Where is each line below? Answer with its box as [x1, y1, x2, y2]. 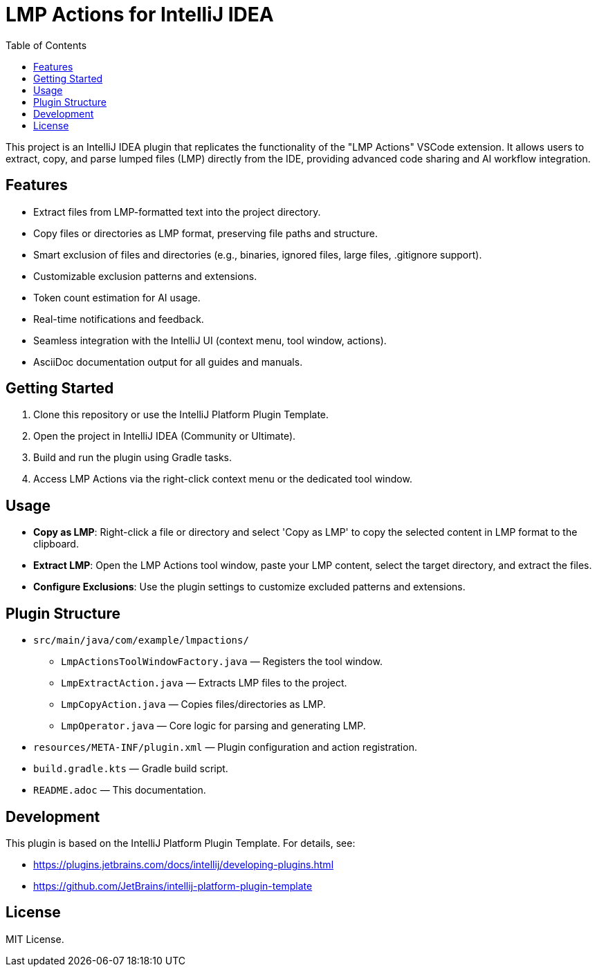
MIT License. [6, 933, 64, 945]
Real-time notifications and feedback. [33, 312, 204, 325]
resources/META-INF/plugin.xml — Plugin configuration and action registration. [33, 741, 417, 754]
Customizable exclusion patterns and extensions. [33, 270, 257, 282]
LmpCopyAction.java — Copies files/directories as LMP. [61, 698, 326, 711]
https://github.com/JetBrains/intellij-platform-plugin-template [33, 879, 313, 892]
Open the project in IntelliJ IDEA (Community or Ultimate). [33, 430, 296, 442]
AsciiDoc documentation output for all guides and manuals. [33, 355, 303, 368]
